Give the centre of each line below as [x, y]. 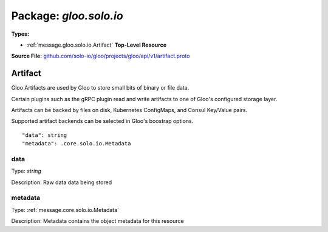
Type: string [26, 171]
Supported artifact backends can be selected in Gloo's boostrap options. [102, 121]
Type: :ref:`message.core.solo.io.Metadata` [65, 210]
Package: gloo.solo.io [67, 16]
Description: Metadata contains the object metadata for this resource [98, 221]
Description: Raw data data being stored [62, 182]
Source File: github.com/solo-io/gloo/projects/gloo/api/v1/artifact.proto [101, 56]
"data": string [45, 135]
